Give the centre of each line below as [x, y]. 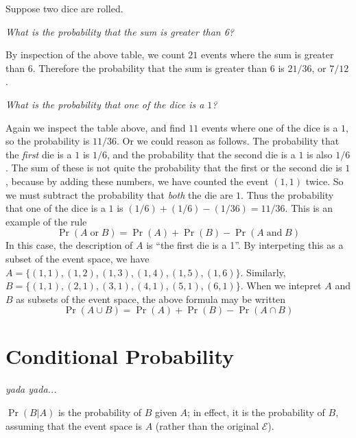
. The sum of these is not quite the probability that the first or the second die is [174, 168]
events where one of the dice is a [270, 127]
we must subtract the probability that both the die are [119, 194]
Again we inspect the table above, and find [96, 127]
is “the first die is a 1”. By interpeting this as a [245, 245]
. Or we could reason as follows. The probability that [228, 141]
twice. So [324, 181]
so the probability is [48, 141]
